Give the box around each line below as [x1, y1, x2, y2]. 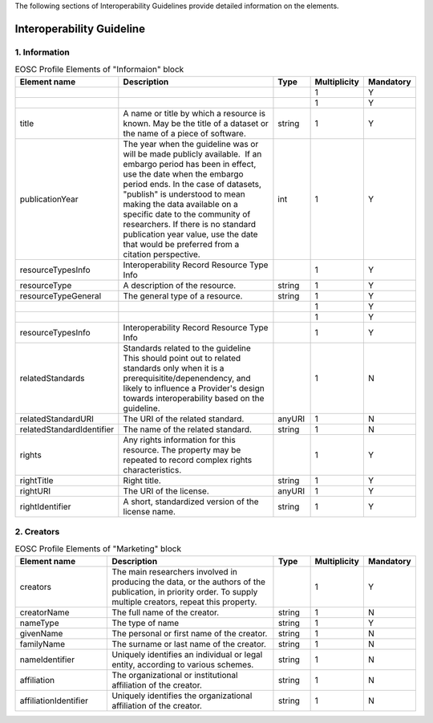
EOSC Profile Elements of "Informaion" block [14, 64, 184, 75]
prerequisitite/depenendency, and [123, 372, 252, 384]
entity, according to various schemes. [111, 659, 254, 670]
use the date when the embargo [123, 169, 244, 180]
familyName [19, 638, 66, 649]
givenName [19, 628, 63, 639]
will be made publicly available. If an [123, 148, 262, 160]
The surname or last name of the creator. [111, 638, 266, 649]
